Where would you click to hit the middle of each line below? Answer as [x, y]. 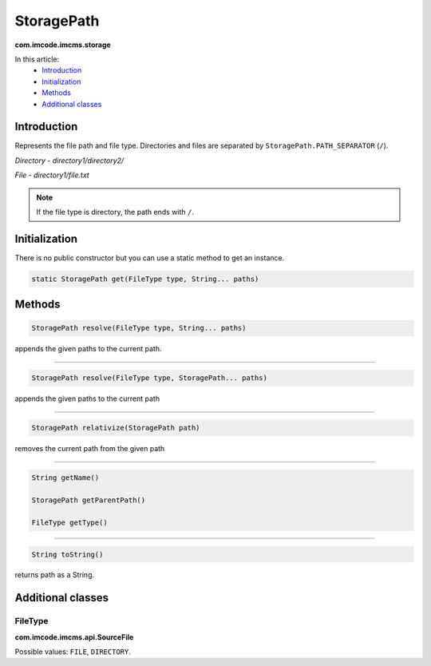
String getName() [65, 478]
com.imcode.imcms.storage [63, 45]
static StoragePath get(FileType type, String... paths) [145, 279]
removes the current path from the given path [90, 449]
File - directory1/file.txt [52, 175]
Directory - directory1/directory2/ [69, 161]
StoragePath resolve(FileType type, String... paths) [139, 328]
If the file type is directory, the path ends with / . [115, 212]
